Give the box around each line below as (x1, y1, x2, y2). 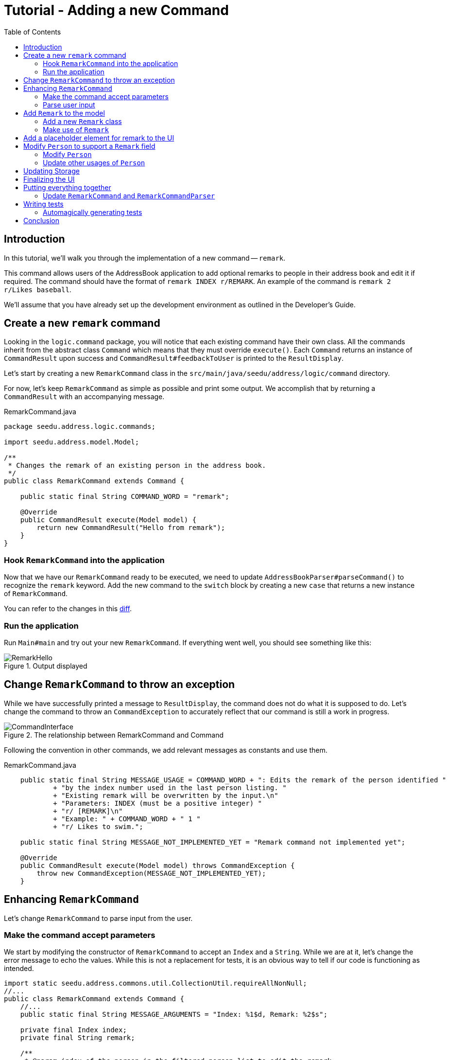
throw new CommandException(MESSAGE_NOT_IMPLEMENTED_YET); (36, 869, 266, 877)
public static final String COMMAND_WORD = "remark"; (20, 493, 229, 501)
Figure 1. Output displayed (4, 661, 87, 670)
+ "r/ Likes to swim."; (53, 822, 143, 830)
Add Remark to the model (23, 108, 105, 117)
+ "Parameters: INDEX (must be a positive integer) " (53, 799, 262, 807)
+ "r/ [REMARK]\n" (53, 807, 123, 815)
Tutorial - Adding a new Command (4, 2, 229, 18)
